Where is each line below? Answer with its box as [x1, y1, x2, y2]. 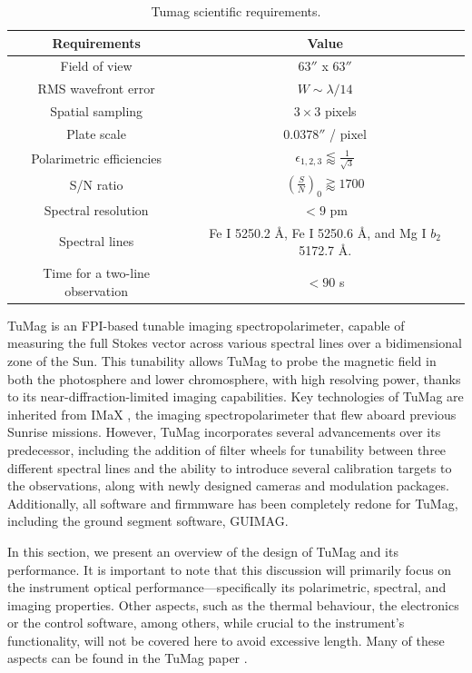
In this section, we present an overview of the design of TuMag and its [7, 541, 398, 560]
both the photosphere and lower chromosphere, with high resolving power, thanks [7, 369, 461, 388]
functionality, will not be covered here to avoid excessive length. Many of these [7, 630, 445, 649]
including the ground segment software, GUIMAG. [7, 511, 289, 530]
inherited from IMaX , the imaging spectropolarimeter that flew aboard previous [7, 404, 457, 423]
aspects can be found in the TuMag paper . [7, 648, 248, 668]
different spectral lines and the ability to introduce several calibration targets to [7, 458, 452, 477]
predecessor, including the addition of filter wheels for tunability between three [7, 440, 447, 459]
